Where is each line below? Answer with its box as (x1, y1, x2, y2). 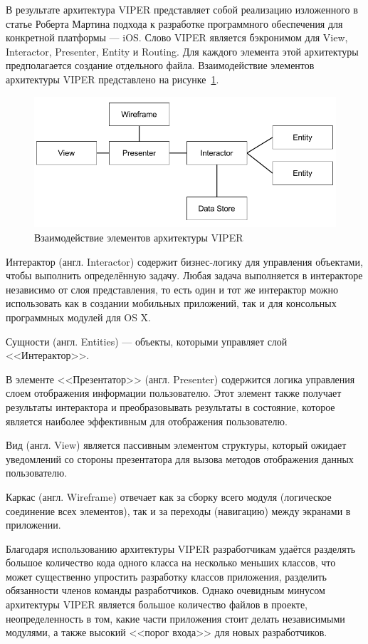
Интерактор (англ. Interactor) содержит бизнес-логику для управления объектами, (6, 254, 363, 269)
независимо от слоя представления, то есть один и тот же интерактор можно (6, 281, 338, 296)
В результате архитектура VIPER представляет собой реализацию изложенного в (6, 2, 358, 16)
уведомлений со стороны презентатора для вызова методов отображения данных (6, 451, 354, 466)
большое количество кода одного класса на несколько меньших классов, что (6, 555, 336, 570)
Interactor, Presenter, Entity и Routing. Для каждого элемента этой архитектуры (6, 43, 359, 58)
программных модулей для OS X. (6, 309, 151, 324)
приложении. (6, 517, 61, 532)
